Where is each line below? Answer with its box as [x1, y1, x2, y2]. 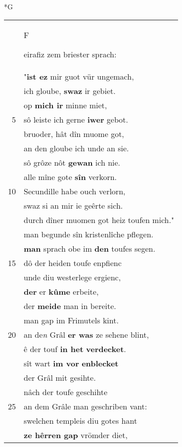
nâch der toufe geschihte [24, 386, 108, 398]
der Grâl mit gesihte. [24, 371, 96, 383]
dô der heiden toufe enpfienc [24, 257, 122, 268]
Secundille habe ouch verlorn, [24, 185, 126, 197]
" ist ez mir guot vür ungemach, [24, 70, 134, 82]
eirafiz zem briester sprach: [24, 48, 117, 60]
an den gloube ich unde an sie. [24, 142, 129, 154]
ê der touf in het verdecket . [24, 343, 126, 355]
